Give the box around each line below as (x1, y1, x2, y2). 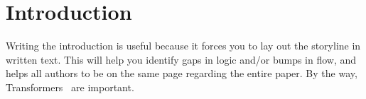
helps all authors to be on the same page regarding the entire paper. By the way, (6, 66, 357, 81)
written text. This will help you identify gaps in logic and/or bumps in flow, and (6, 52, 357, 66)
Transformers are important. (6, 79, 134, 94)
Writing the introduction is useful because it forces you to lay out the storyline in (6, 38, 361, 53)
